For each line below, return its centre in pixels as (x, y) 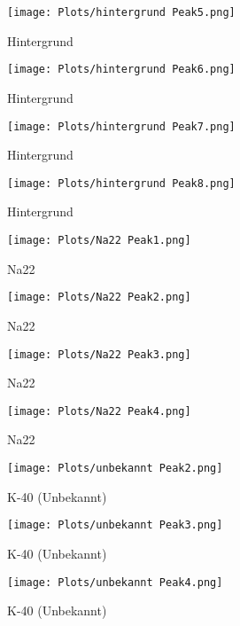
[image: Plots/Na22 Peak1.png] (99, 240)
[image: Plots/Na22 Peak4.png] (99, 411)
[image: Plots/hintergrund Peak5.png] (121, 12)
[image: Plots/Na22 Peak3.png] (99, 354)
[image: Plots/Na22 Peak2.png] (99, 297)
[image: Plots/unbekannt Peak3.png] (115, 525)
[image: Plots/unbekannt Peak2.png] (115, 468)
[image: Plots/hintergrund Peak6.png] (121, 70)
